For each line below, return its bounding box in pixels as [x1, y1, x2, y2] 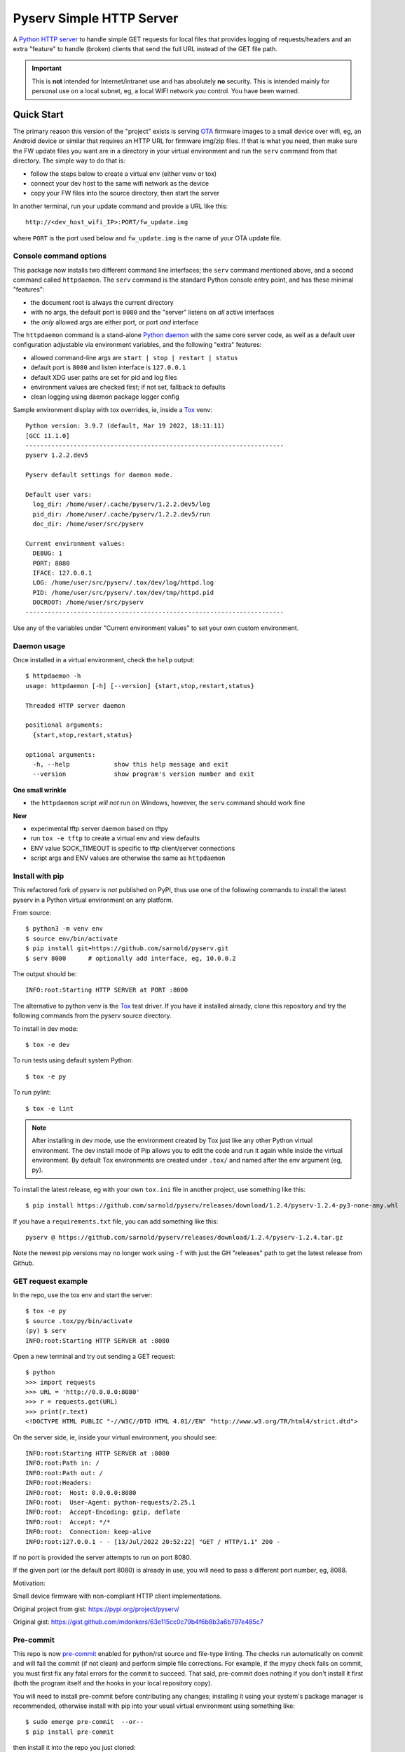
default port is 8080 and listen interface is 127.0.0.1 [30, 363, 186, 371]
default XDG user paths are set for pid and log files [30, 373, 178, 381]
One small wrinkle [13, 786, 67, 794]
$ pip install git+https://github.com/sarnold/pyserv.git [25, 945, 229, 952]
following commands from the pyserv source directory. [13, 1011, 172, 1020]
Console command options [13, 251, 107, 261]
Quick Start [13, 109, 64, 121]
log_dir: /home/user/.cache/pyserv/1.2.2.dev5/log [32, 500, 210, 508]
